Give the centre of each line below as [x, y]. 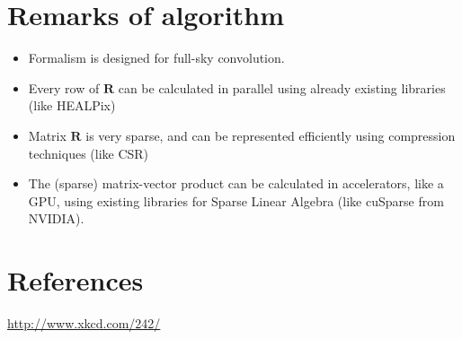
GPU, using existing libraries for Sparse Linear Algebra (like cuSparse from [236, 200]
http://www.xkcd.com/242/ [84, 323]
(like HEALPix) [72, 105]
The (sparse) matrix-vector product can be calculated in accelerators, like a [236, 183]
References [76, 280]
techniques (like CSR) [89, 153]
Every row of [64, 87]
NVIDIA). [56, 218]
